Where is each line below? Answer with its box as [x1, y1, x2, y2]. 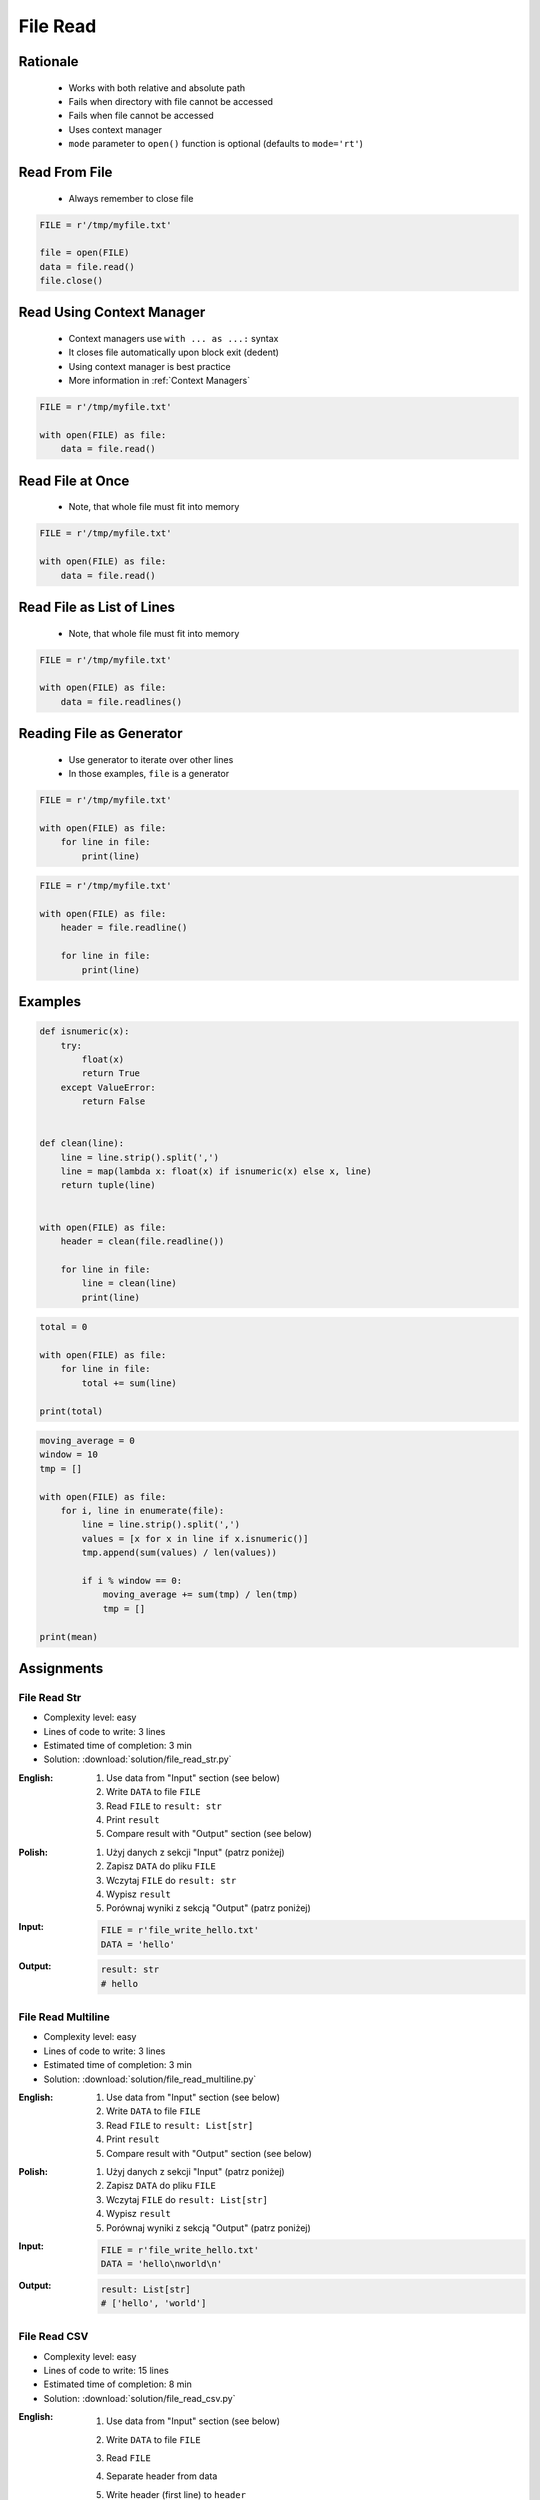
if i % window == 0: [81, 1575, 183, 1586]
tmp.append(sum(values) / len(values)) [81, 1547, 277, 1559]
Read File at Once [18, 472, 130, 489]
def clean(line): [39, 1138, 125, 1149]
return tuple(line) [60, 1180, 157, 1191]
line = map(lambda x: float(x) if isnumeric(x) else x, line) [60, 1166, 372, 1177]
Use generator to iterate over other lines [68, 753, 234, 765]
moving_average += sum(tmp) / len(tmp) [102, 1589, 299, 1600]
